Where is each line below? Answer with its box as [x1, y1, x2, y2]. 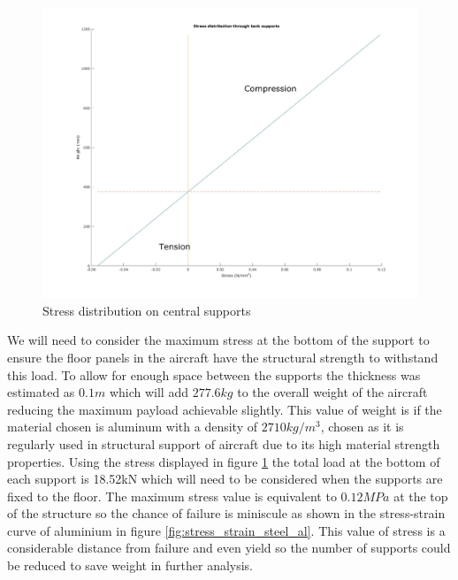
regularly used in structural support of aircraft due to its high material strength [7, 434, 440, 453]
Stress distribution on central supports [42, 301, 251, 319]
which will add [109, 383, 188, 401]
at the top [393, 486, 448, 505]
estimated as [7, 383, 75, 401]
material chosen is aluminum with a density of [7, 417, 257, 436]
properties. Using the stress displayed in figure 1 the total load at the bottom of [7, 452, 440, 470]
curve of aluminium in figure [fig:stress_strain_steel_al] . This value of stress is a [7, 521, 446, 539]
